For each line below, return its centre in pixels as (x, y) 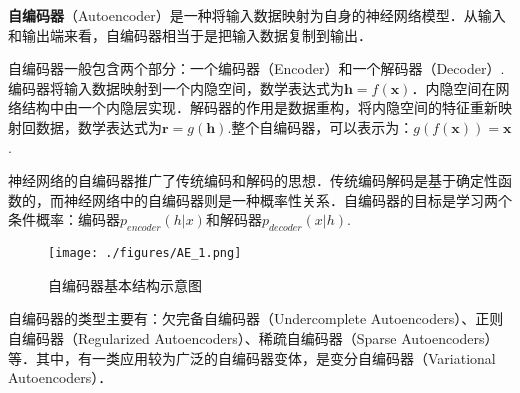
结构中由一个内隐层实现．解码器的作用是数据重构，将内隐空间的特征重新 (259, 107)
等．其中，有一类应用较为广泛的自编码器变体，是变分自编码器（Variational (252, 357)
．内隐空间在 (453, 87)
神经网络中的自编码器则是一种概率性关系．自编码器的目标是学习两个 (287, 199)
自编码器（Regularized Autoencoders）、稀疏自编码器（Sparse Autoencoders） (253, 337)
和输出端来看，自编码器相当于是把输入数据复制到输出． (190, 34)
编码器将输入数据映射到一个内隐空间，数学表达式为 (176, 87)
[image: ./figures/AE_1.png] (145, 253)
